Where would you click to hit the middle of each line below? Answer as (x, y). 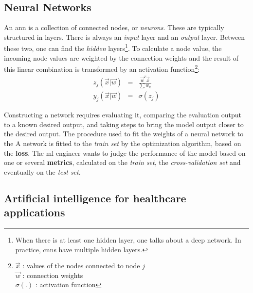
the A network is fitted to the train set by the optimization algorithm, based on (123, 143)
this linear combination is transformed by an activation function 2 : (102, 68)
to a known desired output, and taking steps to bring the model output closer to (124, 124)
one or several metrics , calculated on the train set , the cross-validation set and (122, 162)
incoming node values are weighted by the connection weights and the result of (121, 57)
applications (35, 212)
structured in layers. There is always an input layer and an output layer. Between (125, 37)
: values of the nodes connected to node (81, 266)
